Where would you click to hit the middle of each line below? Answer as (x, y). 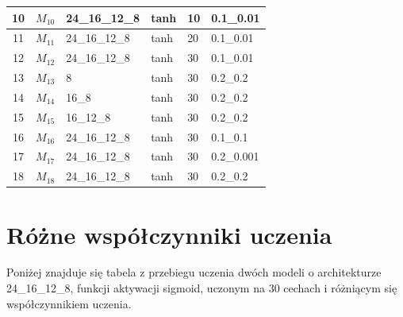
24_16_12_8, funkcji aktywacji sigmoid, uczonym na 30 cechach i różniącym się (202, 288)
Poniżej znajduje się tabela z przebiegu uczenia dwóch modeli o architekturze (194, 272)
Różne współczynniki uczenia (169, 234)
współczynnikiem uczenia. (69, 303)
